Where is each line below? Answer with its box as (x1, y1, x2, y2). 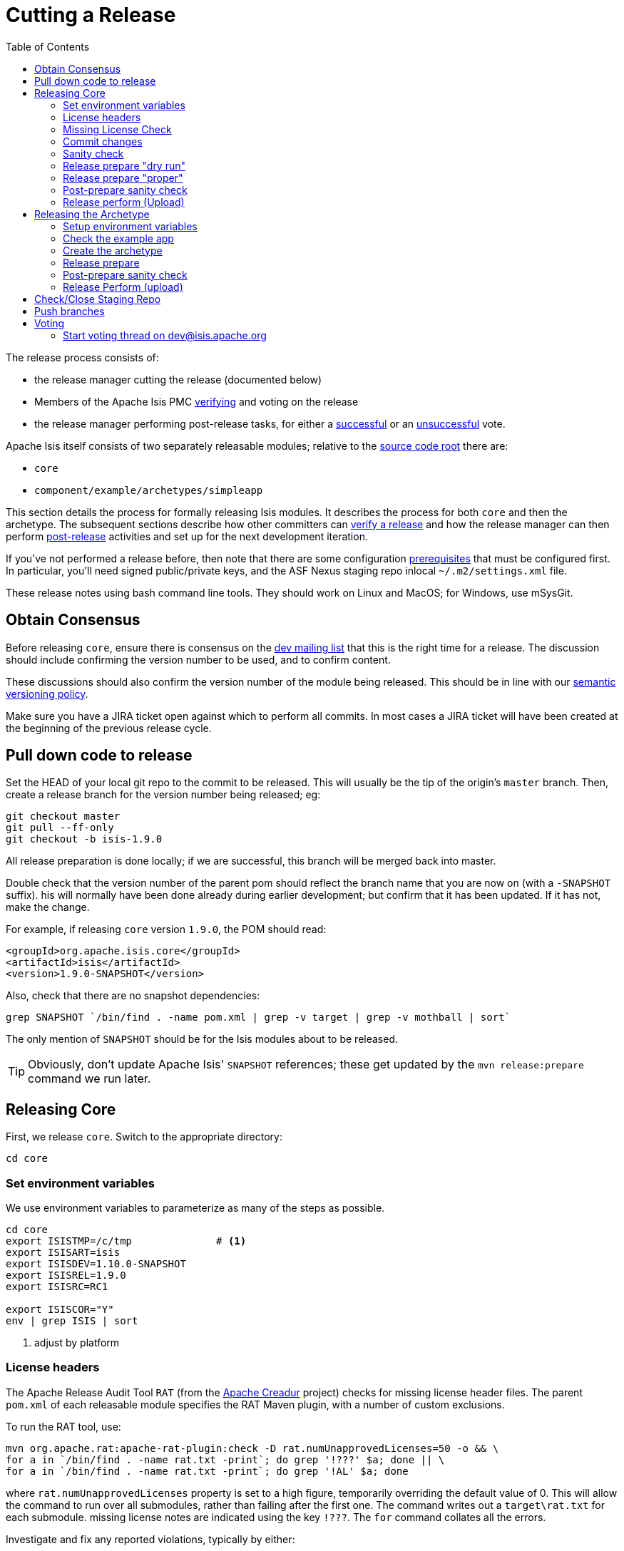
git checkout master (6, 810, 121, 823)
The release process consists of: (6, 351, 159, 364)
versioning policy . (6, 687, 88, 700)
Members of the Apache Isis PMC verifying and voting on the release (34, 395, 359, 408)
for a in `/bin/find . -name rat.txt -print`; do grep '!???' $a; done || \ (6, 1453, 445, 1465)
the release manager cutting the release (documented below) (34, 373, 322, 386)
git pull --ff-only (6, 822, 114, 834)
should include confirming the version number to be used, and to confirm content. (6, 653, 391, 666)
